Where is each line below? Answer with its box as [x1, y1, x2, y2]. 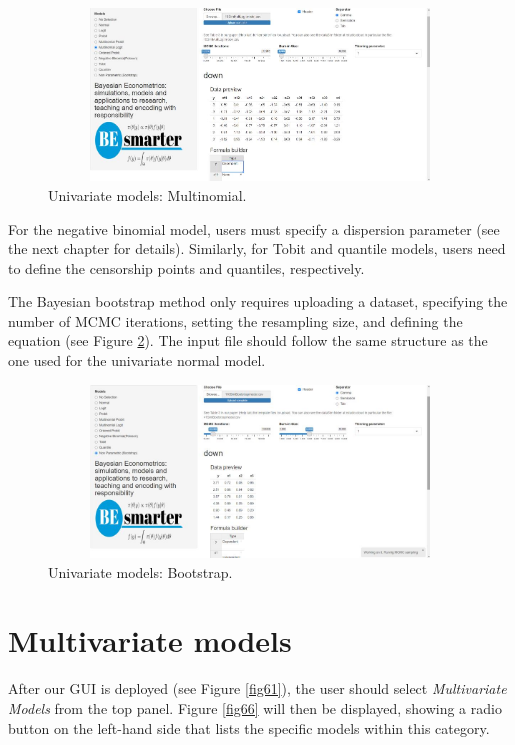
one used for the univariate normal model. [8, 350, 266, 371]
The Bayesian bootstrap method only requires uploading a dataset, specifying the [8, 291, 508, 312]
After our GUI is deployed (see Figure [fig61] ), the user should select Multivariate [8, 678, 507, 699]
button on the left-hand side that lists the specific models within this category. [8, 717, 490, 738]
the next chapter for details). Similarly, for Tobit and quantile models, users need [8, 238, 506, 259]
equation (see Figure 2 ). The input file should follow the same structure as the [8, 330, 488, 351]
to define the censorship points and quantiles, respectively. [8, 257, 365, 278]
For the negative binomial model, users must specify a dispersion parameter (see [8, 218, 500, 239]
